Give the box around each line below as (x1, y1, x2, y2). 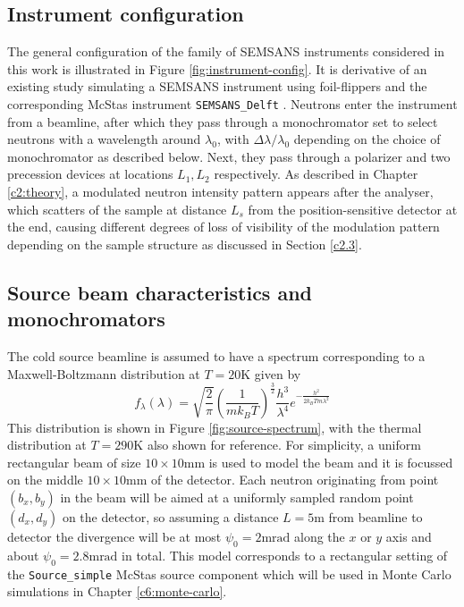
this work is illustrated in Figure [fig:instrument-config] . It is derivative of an (7, 59, 427, 78)
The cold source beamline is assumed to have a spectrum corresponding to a (7, 346, 426, 365)
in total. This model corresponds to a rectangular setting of (122, 545, 448, 564)
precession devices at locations (7, 164, 173, 183)
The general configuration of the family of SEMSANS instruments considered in (7, 42, 445, 61)
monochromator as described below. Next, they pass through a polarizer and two (7, 147, 451, 165)
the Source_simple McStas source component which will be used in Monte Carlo (7, 564, 451, 583)
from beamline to (328, 507, 423, 526)
